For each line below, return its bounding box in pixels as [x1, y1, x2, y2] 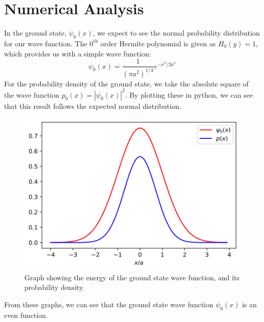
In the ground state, [4, 27, 67, 38]
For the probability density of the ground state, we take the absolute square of [4, 78, 249, 89]
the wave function [4, 89, 60, 100]
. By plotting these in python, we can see [125, 89, 253, 100]
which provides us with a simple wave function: [4, 48, 151, 58]
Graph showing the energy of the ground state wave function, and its [24, 272, 240, 282]
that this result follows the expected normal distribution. [4, 100, 182, 111]
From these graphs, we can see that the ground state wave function [4, 299, 214, 310]
